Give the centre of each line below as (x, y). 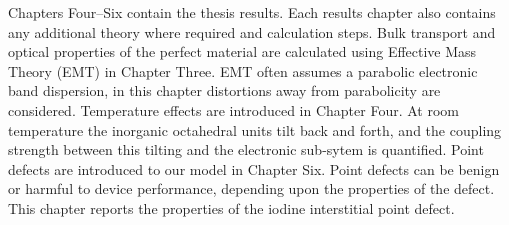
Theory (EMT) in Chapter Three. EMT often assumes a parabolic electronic (243, 70)
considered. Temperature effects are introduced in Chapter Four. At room (233, 109)
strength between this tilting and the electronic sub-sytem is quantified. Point (246, 149)
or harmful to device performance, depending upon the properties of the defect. (251, 188)
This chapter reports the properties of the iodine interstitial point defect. (231, 207)
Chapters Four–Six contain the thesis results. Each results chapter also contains (252, 12)
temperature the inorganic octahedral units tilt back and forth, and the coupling (255, 129)
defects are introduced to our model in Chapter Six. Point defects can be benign (254, 168)
